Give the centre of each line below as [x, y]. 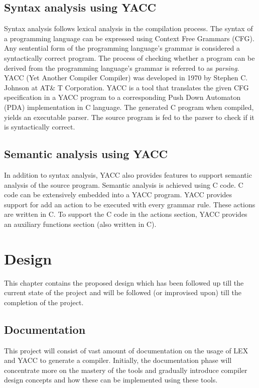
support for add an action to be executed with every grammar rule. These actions [130, 204]
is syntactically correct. [40, 127]
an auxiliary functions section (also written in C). [80, 224]
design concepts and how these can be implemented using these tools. [111, 380]
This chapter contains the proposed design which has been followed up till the [124, 282]
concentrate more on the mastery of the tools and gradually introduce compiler [126, 370]
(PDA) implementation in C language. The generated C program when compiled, [129, 107]
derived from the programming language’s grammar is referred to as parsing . [122, 68]
